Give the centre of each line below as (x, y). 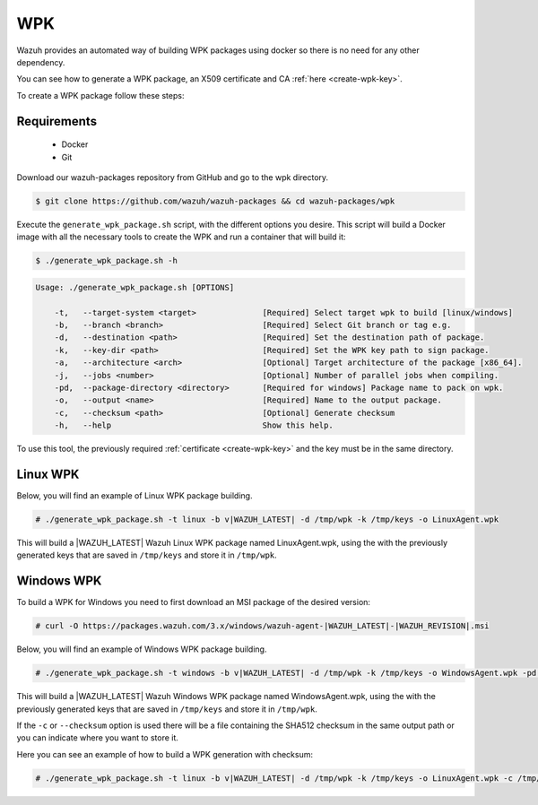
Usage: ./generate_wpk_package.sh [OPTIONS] (135, 287)
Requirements (57, 121)
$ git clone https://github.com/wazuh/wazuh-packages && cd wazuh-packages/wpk (215, 201)
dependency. (41, 62)
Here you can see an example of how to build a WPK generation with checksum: (165, 754)
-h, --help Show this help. (194, 425)
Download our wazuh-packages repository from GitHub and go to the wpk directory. (173, 177)
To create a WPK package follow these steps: (100, 95)
